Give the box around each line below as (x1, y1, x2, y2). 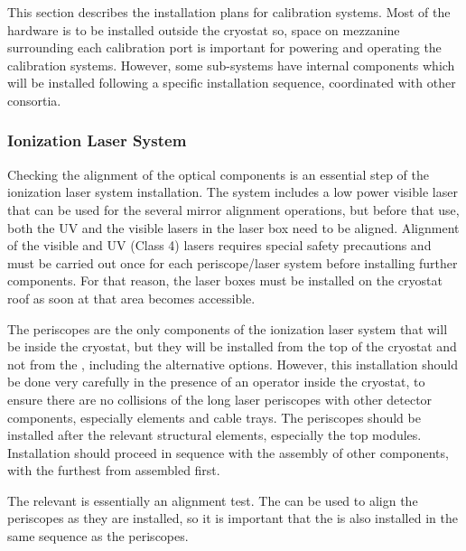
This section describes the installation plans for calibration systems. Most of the (7, 3, 451, 21)
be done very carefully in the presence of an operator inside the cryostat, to (7, 372, 425, 391)
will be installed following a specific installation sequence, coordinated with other (7, 73, 456, 92)
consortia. (7, 90, 61, 109)
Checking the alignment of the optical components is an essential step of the (7, 164, 430, 183)
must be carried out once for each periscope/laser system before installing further (7, 253, 458, 272)
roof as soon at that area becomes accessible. (7, 288, 256, 307)
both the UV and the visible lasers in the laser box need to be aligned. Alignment (7, 218, 460, 237)
